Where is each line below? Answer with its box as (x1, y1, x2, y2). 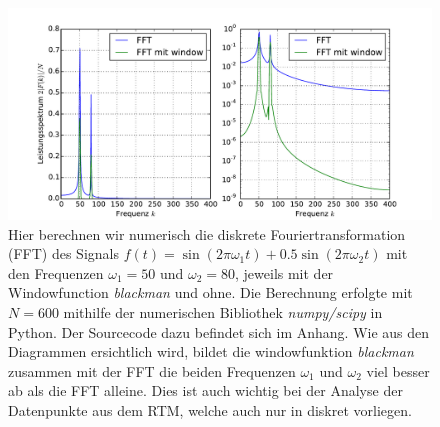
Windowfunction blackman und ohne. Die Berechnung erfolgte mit (8, 282, 413, 303)
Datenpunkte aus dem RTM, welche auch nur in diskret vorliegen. (8, 399, 412, 420)
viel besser (366, 360, 430, 381)
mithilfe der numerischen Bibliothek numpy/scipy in (63, 301, 383, 322)
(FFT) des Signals (8, 243, 119, 264)
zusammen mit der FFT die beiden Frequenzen (8, 360, 296, 381)
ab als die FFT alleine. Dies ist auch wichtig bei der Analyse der (8, 380, 403, 401)
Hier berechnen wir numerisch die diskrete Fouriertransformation (8, 223, 406, 244)
